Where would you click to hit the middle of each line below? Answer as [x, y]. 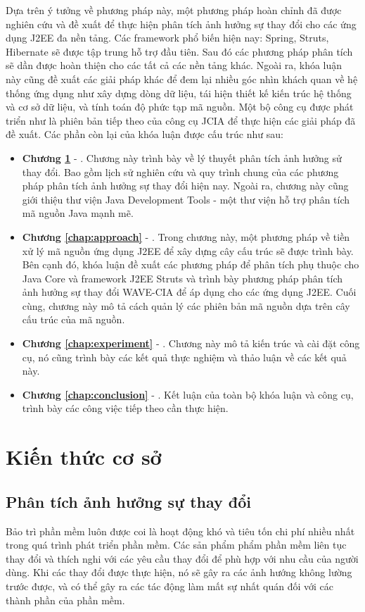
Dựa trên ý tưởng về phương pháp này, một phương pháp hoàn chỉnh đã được [174, 10]
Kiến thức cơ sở [84, 457]
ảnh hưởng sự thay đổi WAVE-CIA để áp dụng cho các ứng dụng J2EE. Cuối [189, 292]
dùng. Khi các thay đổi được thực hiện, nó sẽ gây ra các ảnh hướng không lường [179, 572]
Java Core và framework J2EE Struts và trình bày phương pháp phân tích [182, 278]
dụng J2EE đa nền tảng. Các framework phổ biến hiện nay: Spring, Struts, [167, 38]
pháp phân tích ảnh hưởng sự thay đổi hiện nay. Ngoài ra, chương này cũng [185, 186]
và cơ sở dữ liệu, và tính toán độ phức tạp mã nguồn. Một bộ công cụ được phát [180, 107]
